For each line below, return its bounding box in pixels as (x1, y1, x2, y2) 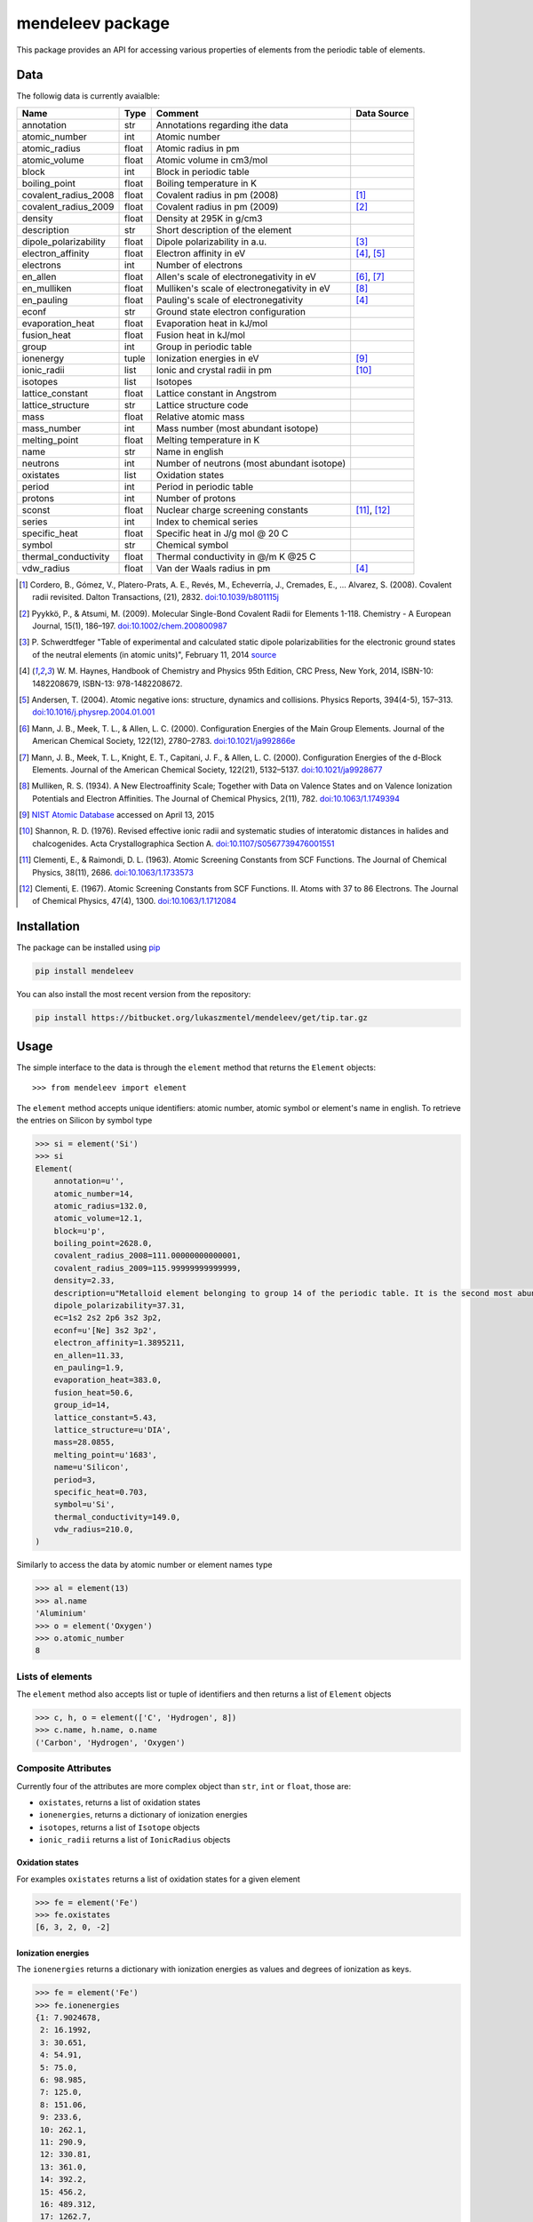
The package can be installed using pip (16, 942, 161, 953)
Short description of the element (155, 223, 292, 236)
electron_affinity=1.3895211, (53, 1338, 186, 1348)
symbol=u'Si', (53, 1499, 115, 1510)
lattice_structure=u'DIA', (53, 1425, 172, 1435)
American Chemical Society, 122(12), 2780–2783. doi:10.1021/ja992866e (32, 736, 296, 747)
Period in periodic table (155, 480, 254, 492)
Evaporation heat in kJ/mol (155, 316, 268, 329)
